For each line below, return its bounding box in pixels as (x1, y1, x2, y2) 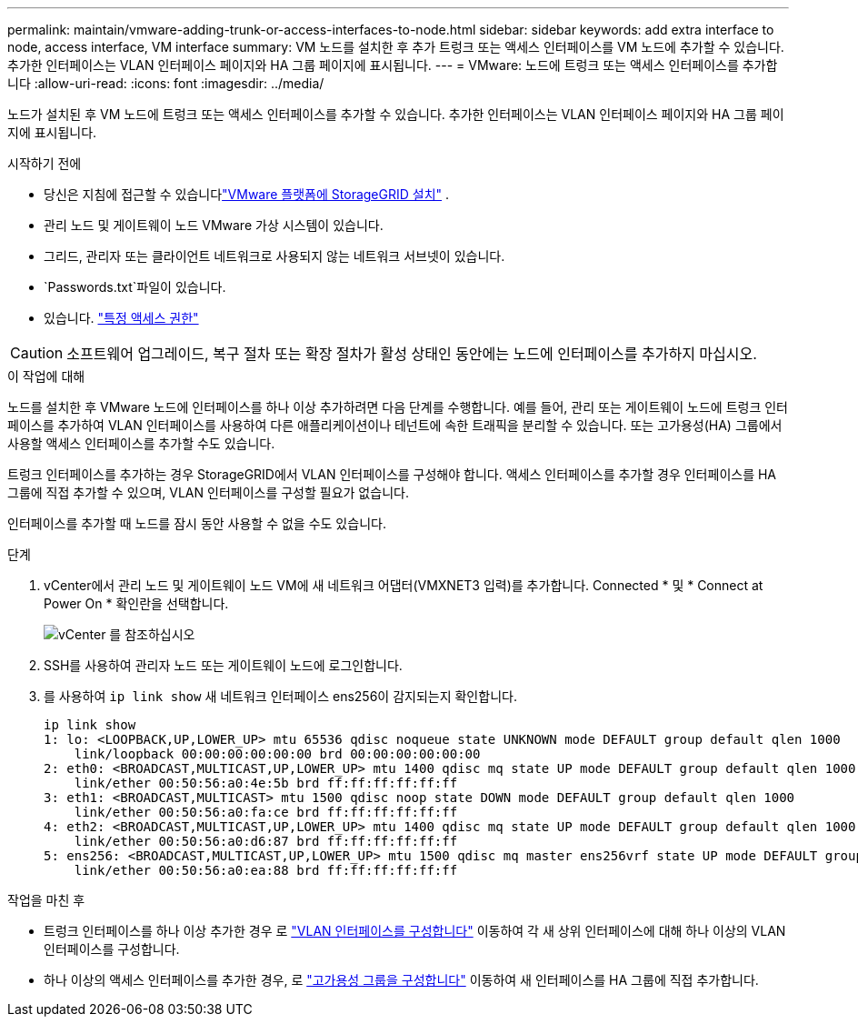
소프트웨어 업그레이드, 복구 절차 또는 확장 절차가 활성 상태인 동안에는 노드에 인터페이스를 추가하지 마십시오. (66, 345, 757, 363)
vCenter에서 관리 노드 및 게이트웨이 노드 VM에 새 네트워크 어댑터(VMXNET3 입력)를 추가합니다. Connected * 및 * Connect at (44, 577, 763, 593)
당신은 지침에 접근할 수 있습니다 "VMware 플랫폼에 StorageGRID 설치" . (44, 186, 450, 202)
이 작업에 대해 (7, 368, 85, 384)
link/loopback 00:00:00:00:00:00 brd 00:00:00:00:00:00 (74, 747, 481, 761)
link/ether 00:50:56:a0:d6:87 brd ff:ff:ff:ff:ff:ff (74, 834, 458, 848)
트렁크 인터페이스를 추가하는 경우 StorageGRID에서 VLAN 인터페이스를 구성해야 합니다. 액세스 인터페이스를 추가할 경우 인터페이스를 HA (7, 467, 777, 482)
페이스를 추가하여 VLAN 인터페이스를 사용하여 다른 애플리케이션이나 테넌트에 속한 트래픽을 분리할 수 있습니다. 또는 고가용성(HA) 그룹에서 (7, 417, 783, 433)
